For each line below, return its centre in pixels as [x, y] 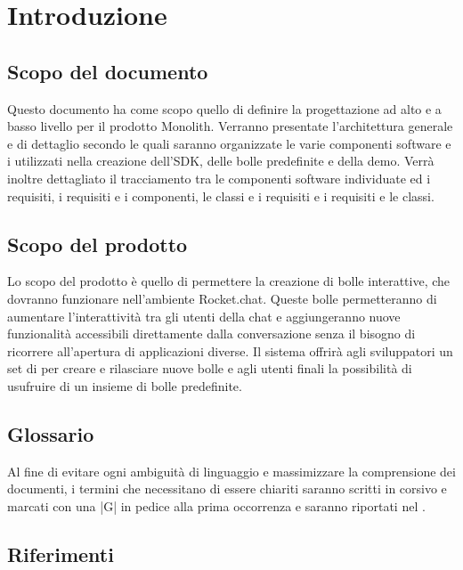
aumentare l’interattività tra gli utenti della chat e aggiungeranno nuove [204, 316]
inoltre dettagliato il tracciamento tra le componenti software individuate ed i [219, 178]
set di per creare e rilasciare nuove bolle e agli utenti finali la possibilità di [210, 368]
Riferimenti [61, 554]
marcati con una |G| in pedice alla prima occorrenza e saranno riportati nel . [216, 505]
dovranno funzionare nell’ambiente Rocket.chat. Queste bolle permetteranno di [222, 298]
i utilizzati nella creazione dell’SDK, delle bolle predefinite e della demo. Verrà [221, 161]
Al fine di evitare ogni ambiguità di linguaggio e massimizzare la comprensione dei [231, 471]
